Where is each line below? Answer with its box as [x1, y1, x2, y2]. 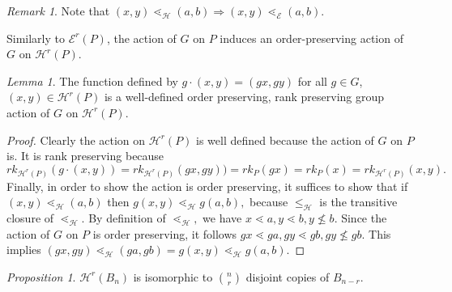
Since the [341, 209, 387, 226]
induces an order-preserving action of [220, 29, 403, 46]
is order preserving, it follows [92, 225, 237, 242]
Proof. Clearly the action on [6, 131, 146, 148]
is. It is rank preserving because [6, 147, 164, 164]
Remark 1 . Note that [6, 2, 110, 19]
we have [203, 209, 242, 226]
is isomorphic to [133, 268, 213, 285]
